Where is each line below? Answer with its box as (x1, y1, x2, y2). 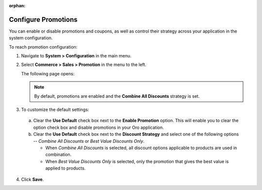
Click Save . (21, 176, 44, 182)
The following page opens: (21, 70, 75, 76)
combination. (45, 152, 72, 157)
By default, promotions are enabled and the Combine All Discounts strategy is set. (34, 93, 200, 99)
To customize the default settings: (21, 107, 89, 113)
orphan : (9, 3, 26, 8)
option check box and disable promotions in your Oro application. (33, 124, 164, 130)
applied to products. (45, 165, 86, 171)
